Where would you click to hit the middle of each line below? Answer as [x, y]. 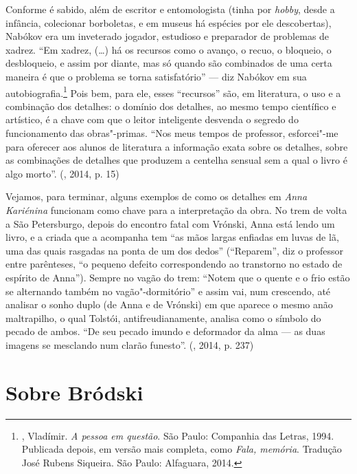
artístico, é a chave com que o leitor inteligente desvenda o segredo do [152, 119]
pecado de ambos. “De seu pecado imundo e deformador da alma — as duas [165, 331]
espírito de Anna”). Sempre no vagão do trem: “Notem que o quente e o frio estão [178, 277]
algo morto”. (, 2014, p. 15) [62, 173]
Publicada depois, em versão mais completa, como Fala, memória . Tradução [182, 449]
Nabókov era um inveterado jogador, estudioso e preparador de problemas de [168, 36]
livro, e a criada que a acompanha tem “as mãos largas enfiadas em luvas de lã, [172, 237]
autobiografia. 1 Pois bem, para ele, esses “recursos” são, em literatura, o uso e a [173, 91]
